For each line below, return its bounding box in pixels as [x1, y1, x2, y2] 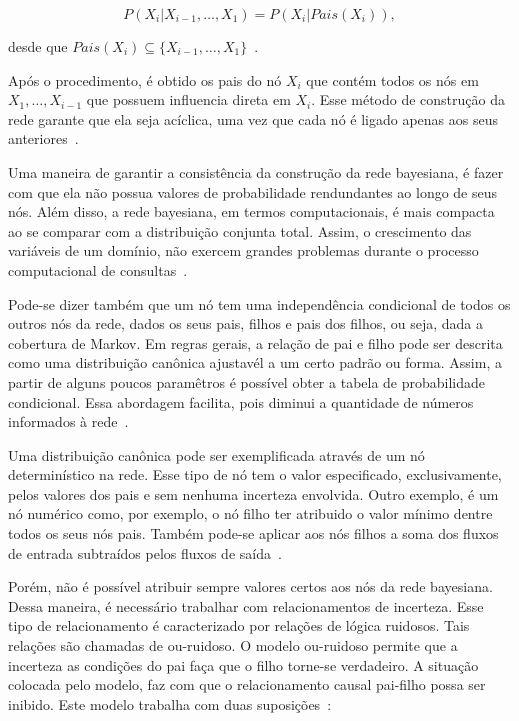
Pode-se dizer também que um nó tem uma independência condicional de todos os [8, 293, 511, 314]
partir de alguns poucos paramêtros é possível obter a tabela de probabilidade [8, 371, 486, 392]
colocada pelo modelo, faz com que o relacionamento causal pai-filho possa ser [8, 674, 486, 695]
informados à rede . [8, 411, 129, 432]
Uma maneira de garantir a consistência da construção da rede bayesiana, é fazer [8, 161, 504, 182]
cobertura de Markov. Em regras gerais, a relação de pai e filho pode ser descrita [8, 332, 503, 353]
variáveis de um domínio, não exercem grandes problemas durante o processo [8, 240, 479, 261]
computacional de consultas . [8, 259, 188, 280]
